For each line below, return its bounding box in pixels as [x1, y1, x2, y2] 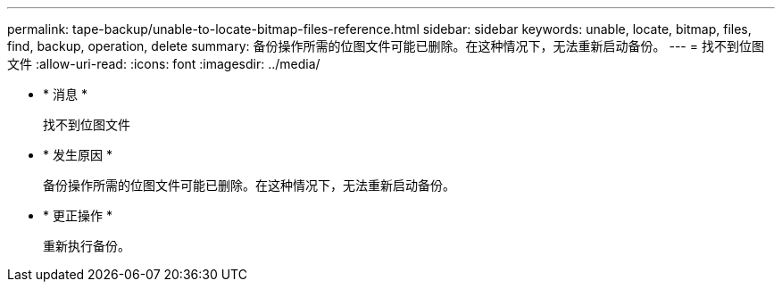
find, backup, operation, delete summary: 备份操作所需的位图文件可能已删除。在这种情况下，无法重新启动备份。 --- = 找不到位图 [7, 38, 764, 54]
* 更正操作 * [43, 208, 112, 223]
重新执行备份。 [43, 238, 130, 253]
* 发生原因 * [43, 147, 112, 162]
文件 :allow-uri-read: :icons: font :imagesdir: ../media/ [7, 56, 320, 71]
